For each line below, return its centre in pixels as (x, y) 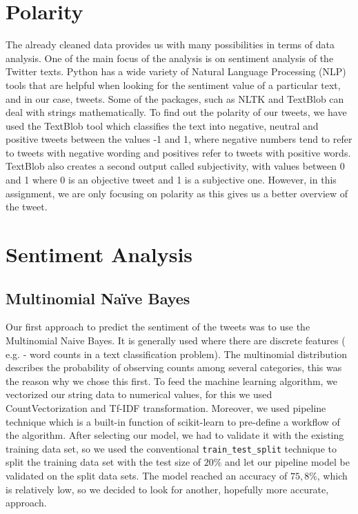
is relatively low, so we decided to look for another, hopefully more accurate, (167, 489)
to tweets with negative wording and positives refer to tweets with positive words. (178, 152)
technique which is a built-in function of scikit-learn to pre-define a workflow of (173, 421)
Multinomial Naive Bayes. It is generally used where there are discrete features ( (176, 340)
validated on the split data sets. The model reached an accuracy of (147, 476)
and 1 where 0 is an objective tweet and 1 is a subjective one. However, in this (171, 180)
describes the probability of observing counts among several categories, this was (174, 367)
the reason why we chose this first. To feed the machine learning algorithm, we (172, 380)
